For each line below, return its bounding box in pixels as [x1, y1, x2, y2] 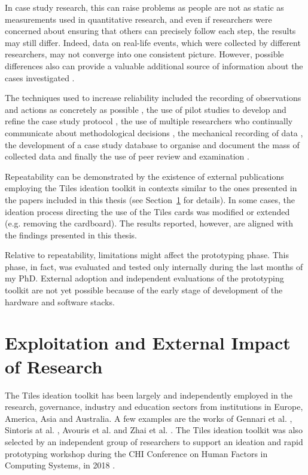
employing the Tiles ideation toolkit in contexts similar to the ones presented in [5, 182, 297, 194]
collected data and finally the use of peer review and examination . [5, 150, 249, 163]
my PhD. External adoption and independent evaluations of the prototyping [5, 272, 284, 284]
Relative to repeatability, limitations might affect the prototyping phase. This [5, 249, 289, 261]
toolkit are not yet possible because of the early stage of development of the [5, 284, 283, 296]
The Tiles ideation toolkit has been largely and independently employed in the [5, 388, 292, 401]
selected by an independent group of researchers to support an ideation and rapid [5, 435, 303, 448]
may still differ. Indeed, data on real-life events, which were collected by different [5, 36, 301, 48]
